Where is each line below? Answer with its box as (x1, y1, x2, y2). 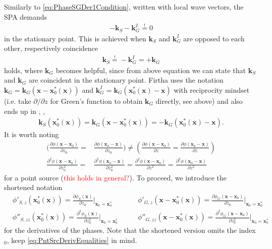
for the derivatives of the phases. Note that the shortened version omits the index (4, 225, 256, 235)
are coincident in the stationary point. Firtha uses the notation (28, 75, 224, 85)
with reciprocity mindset (174, 84, 250, 95)
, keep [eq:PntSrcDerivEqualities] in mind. (7, 235, 137, 245)
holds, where (4, 65, 43, 75)
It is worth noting (4, 129, 59, 140)
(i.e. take (4, 95, 31, 106)
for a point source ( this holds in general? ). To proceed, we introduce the (4, 172, 227, 182)
